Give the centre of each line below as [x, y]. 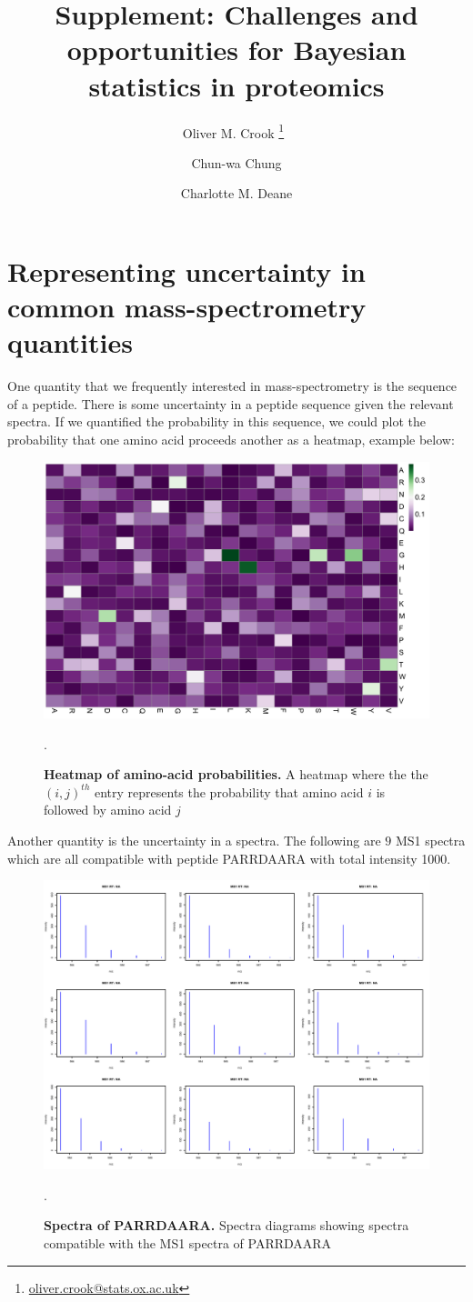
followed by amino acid [108, 810]
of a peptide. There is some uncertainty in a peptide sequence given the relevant [231, 403]
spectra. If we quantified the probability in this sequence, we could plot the [216, 421]
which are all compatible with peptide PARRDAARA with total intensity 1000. [229, 858]
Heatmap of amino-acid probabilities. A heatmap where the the [236, 774]
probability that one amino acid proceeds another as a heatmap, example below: [231, 440]
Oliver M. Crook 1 [233, 131]
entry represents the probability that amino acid [229, 791]
